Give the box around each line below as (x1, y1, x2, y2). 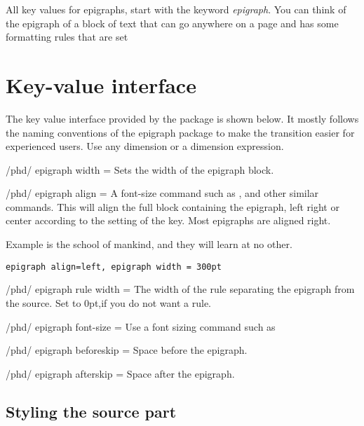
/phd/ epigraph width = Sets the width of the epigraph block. (6, 162, 274, 177)
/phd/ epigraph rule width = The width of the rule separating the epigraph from (6, 282, 355, 296)
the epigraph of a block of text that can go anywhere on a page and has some (6, 15, 339, 30)
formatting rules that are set (6, 29, 128, 44)
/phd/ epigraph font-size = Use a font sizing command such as (6, 319, 276, 334)
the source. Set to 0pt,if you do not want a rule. (6, 295, 211, 310)
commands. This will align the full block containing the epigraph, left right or (6, 199, 339, 214)
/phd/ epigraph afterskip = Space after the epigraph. (6, 366, 235, 380)
